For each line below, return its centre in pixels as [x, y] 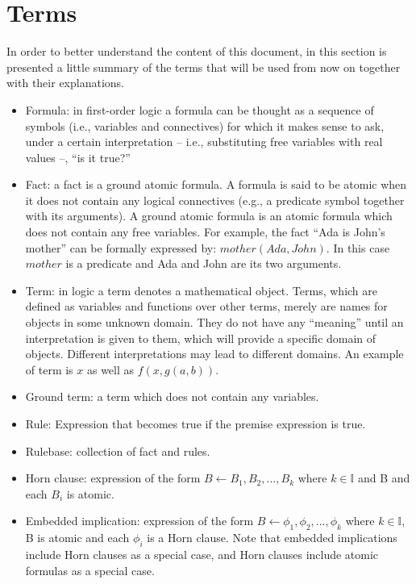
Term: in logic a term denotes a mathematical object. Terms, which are [201, 290]
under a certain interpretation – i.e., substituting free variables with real [204, 142]
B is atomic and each [77, 538]
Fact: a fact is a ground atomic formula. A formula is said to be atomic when [216, 184]
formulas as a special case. [90, 570]
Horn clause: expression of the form [113, 478]
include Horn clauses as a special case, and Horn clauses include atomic [202, 554]
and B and [384, 478]
